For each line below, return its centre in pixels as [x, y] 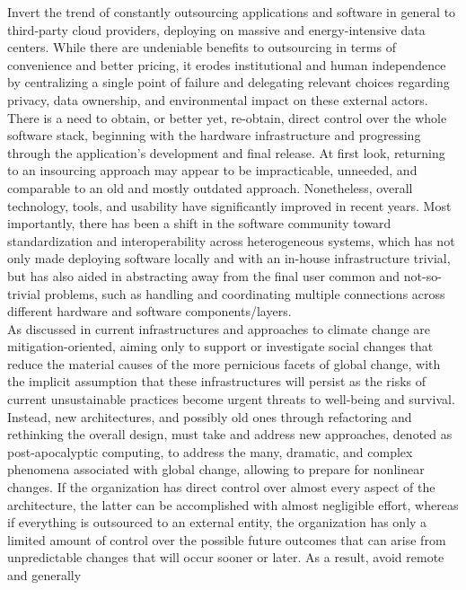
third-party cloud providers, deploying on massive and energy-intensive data [216, 29]
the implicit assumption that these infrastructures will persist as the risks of [217, 381]
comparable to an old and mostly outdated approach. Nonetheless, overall [210, 187]
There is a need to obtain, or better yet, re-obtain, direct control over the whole [227, 117]
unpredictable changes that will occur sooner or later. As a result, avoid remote [226, 557]
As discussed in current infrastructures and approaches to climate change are [219, 328]
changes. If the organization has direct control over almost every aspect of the [221, 487]
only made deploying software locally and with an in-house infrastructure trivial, [229, 258]
